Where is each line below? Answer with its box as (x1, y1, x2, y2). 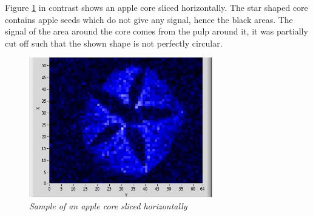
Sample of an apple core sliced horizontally (29, 200, 187, 212)
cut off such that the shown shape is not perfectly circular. (5, 36, 223, 49)
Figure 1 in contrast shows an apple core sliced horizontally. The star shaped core (5, 1, 308, 13)
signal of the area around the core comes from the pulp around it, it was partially (5, 25, 308, 38)
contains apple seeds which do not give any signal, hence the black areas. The (5, 13, 293, 25)
